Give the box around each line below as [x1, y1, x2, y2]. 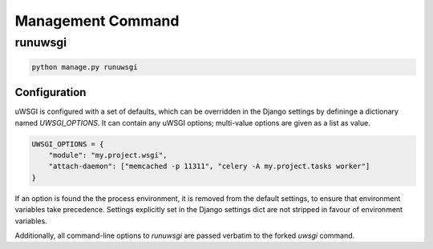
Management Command [14, 12, 180, 30]
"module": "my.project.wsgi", [48, 151, 168, 160]
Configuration [14, 86, 87, 99]
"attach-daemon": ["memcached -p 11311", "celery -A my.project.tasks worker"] [48, 162, 370, 171]
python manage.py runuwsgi [31, 62, 138, 71]
